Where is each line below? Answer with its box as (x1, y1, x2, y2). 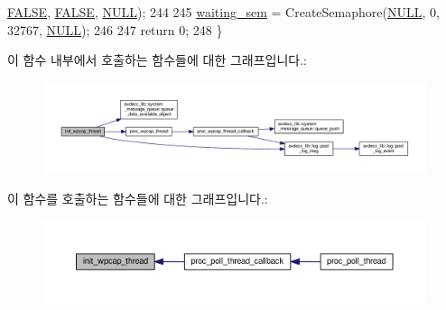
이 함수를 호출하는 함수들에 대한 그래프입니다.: (7, 189, 268, 208)
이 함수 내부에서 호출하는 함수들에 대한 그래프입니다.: (7, 50, 307, 69)
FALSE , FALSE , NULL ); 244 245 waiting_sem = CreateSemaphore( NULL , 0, (7, 3, 440, 21)
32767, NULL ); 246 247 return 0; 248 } (7, 20, 223, 39)
